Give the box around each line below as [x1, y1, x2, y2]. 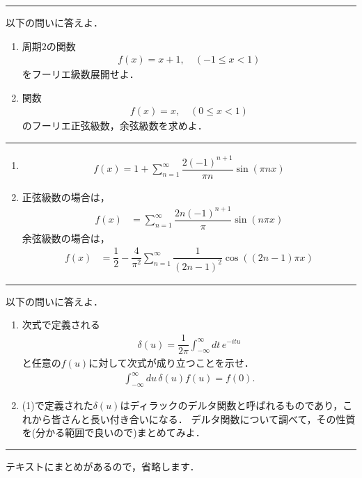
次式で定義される [22, 317, 100, 332]
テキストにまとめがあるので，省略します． [6, 459, 200, 473]
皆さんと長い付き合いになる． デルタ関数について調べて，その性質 [51, 411, 356, 426]
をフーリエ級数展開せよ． [22, 67, 139, 81]
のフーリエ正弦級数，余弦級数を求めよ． [22, 118, 207, 133]
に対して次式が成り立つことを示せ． [88, 356, 254, 370]
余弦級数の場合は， [22, 230, 110, 245]
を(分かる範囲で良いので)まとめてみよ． [22, 425, 205, 440]
